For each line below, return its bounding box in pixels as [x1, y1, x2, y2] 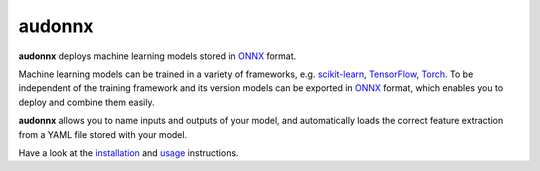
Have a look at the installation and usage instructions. [18, 146, 239, 159]
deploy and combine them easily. [18, 96, 155, 108]
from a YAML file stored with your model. [18, 128, 188, 140]
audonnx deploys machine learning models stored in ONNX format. [18, 50, 297, 62]
